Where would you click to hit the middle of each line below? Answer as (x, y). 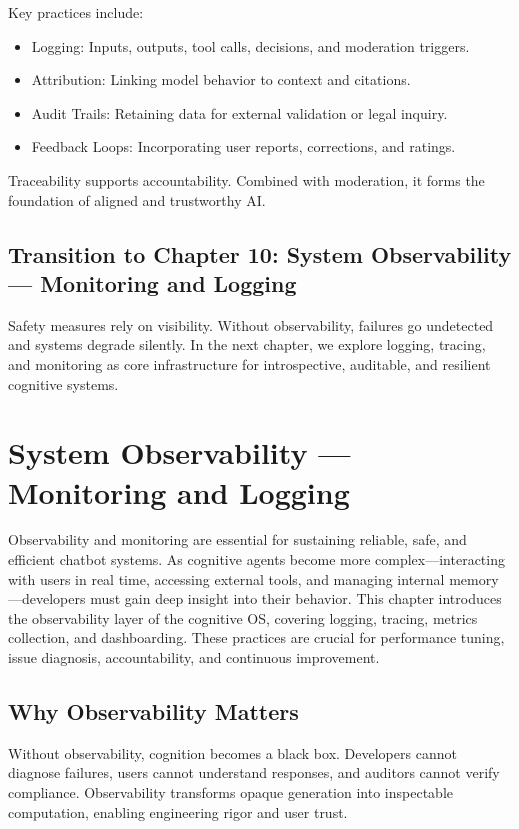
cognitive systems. (63, 383)
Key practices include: (76, 12)
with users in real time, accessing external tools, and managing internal (226, 578)
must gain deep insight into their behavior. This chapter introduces (296, 598)
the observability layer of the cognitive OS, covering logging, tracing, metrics (243, 617)
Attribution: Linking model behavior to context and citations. (221, 79)
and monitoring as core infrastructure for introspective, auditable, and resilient (249, 363)
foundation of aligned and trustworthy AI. (137, 199)
